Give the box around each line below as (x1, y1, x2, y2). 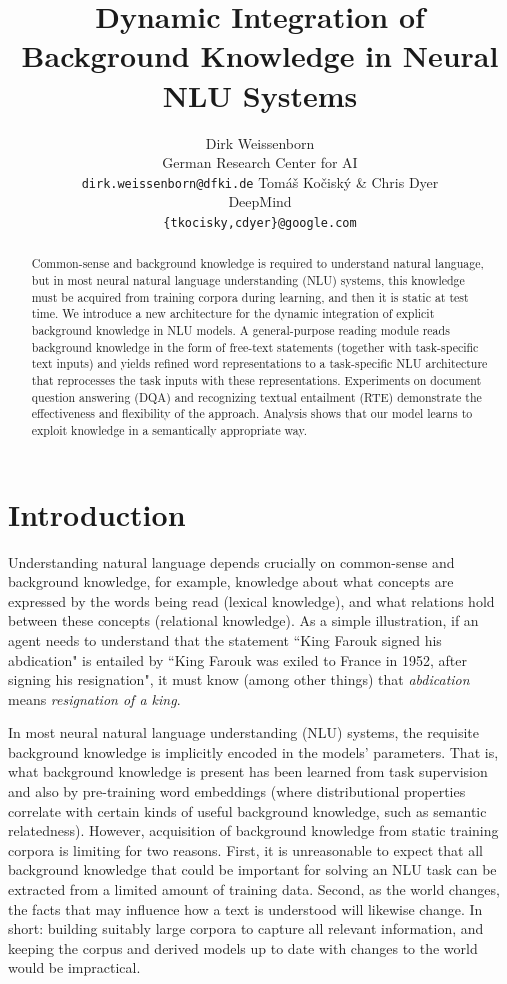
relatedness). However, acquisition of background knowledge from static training (8, 820, 499, 841)
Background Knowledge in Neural (21, 35, 499, 76)
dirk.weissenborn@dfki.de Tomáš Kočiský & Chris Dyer (81, 171, 439, 192)
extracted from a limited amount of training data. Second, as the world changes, (8, 879, 500, 900)
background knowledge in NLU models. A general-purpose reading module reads (31, 322, 450, 339)
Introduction (8, 493, 186, 534)
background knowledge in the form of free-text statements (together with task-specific (31, 338, 479, 355)
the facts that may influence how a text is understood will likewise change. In (8, 898, 483, 919)
